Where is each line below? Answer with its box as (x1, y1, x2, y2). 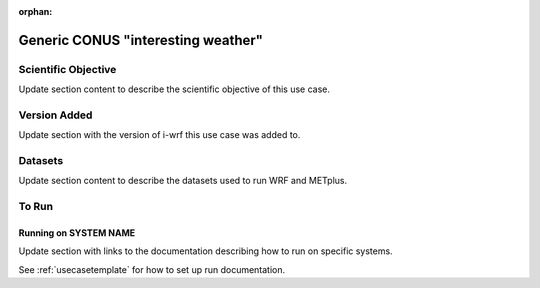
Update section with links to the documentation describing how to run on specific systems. (18, 245, 394, 257)
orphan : (18, 6, 53, 17)
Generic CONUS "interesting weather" (18, 31, 264, 49)
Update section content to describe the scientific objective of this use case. (18, 83, 330, 95)
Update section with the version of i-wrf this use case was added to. (18, 129, 301, 141)
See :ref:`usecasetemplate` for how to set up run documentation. (18, 263, 286, 275)
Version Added (18, 108, 93, 122)
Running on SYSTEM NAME (18, 227, 135, 239)
